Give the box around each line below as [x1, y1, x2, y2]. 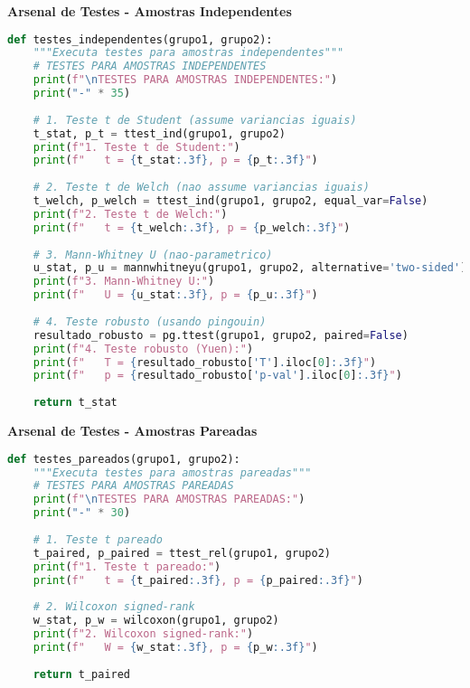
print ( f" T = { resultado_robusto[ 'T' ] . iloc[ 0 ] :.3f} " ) [33, 355, 377, 369]
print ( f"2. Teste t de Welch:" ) [33, 207, 228, 221]
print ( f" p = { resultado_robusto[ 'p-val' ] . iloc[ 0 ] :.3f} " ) [33, 369, 402, 382]
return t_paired [33, 667, 131, 681]
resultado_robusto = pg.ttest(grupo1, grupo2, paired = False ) [33, 328, 409, 342]
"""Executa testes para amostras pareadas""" [33, 466, 312, 479]
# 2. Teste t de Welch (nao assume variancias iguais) [33, 181, 370, 194]
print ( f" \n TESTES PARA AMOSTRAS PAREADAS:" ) [33, 493, 305, 506]
